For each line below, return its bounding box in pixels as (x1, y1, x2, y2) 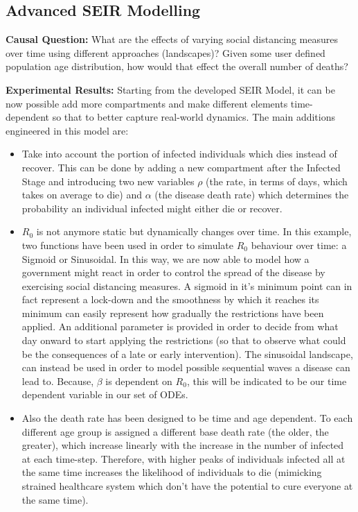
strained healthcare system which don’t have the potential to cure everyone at (21, 479, 353, 493)
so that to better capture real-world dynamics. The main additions (52, 110, 336, 124)
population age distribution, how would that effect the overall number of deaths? (6, 59, 348, 74)
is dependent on (105, 373, 172, 388)
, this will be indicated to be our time (186, 373, 347, 388)
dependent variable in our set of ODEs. (21, 387, 188, 402)
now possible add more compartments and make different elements (6, 96, 288, 110)
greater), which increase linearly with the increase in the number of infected (21, 438, 344, 452)
